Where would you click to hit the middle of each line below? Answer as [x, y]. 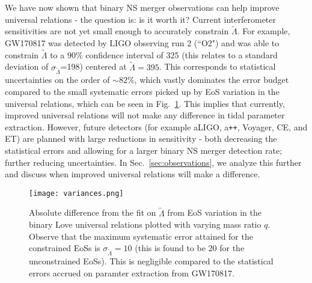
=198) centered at [93, 66]
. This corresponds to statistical [217, 66]
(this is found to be [170, 248]
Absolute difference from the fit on [93, 212]
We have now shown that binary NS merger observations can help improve [142, 7]
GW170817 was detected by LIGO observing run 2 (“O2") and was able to [142, 43]
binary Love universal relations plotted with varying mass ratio [145, 224]
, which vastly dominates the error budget [212, 80]
